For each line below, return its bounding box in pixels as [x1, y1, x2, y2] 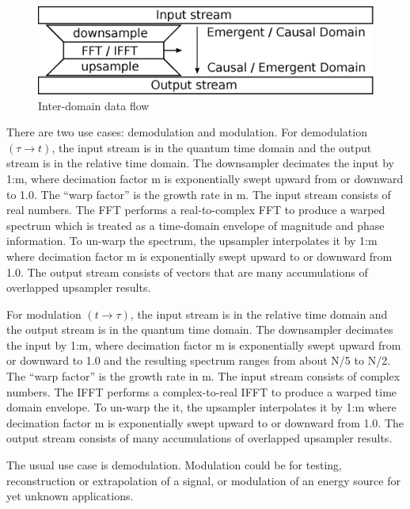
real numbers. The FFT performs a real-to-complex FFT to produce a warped [6, 201, 385, 218]
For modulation [6, 305, 82, 322]
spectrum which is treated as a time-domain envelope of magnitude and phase [6, 216, 385, 233]
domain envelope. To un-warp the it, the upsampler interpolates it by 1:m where [6, 399, 397, 415]
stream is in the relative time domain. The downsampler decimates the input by [6, 155, 394, 171]
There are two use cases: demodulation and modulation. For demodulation [6, 124, 367, 140]
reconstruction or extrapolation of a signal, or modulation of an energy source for [6, 472, 401, 488]
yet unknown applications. [6, 488, 134, 504]
